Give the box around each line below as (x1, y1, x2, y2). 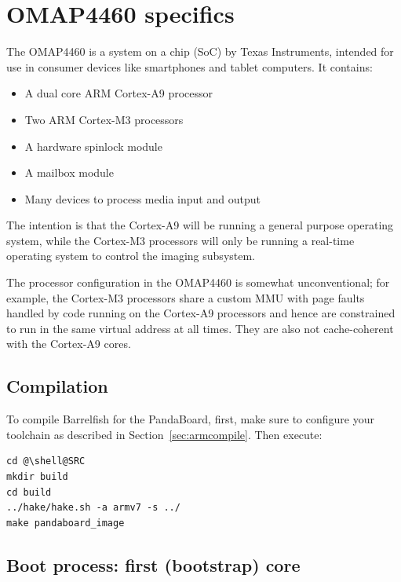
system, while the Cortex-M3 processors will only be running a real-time (6, 232, 355, 248)
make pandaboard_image (6, 517, 125, 529)
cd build (6, 486, 52, 498)
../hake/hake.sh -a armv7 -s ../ (6, 502, 180, 514)
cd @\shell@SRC (6, 456, 86, 467)
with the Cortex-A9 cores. (6, 335, 131, 352)
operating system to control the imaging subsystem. (6, 247, 256, 264)
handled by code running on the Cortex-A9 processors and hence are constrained (6, 305, 396, 321)
